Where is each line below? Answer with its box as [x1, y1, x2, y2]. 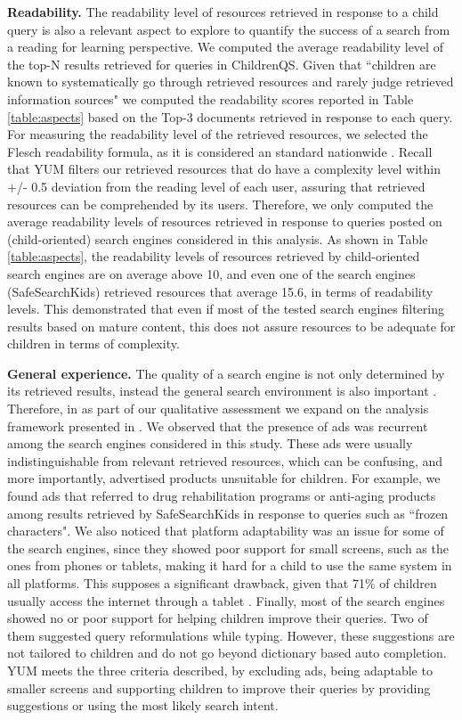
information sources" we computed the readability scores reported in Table [7, 89, 414, 108]
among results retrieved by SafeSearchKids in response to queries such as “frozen [7, 503, 449, 522]
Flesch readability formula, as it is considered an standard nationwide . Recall [7, 142, 433, 160]
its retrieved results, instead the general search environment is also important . [7, 381, 437, 400]
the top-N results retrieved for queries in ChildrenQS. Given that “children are [7, 54, 436, 73]
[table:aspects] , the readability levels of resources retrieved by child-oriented [7, 247, 420, 266]
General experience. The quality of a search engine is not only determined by [7, 364, 445, 382]
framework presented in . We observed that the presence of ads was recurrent [7, 416, 428, 435]
